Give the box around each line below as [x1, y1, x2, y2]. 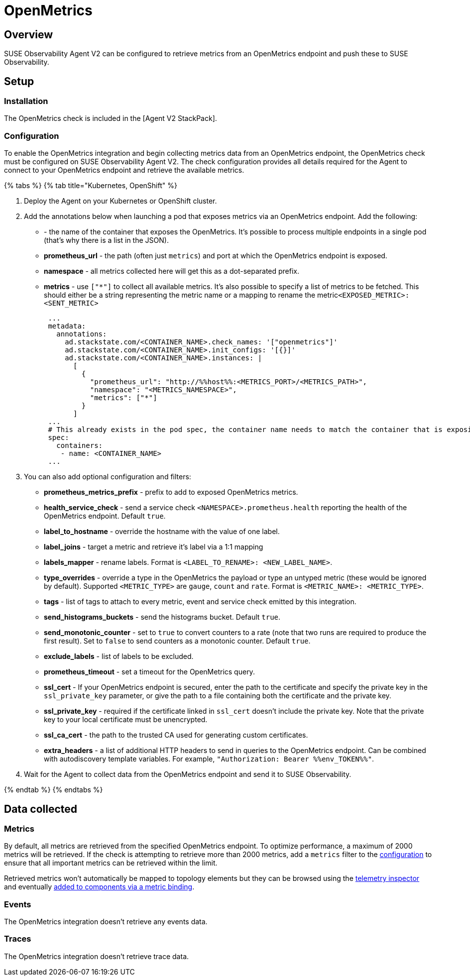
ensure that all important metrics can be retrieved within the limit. [4, 859, 218, 868]
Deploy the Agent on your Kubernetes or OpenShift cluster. [24, 197, 217, 206]
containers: [56, 441, 103, 450]
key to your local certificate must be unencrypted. [44, 715, 208, 724]
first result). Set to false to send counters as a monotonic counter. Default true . [44, 637, 311, 646]
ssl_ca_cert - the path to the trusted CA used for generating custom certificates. [44, 731, 308, 740]
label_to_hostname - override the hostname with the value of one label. [44, 527, 280, 536]
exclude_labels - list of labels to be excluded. [44, 652, 194, 661]
